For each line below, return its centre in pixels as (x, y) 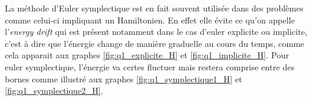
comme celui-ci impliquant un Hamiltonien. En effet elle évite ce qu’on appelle (150, 20)
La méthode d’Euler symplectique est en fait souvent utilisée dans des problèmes (154, 8)
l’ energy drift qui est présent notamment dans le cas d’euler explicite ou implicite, (156, 32)
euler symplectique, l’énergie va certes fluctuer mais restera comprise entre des (150, 66)
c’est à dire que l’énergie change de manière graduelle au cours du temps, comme (155, 43)
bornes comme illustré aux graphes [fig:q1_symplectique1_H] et (124, 78)
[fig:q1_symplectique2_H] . (54, 90)
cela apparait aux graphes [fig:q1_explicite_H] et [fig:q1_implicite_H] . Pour (147, 55)
